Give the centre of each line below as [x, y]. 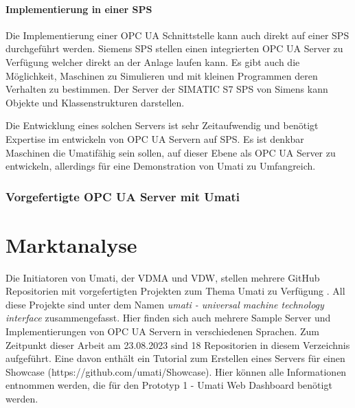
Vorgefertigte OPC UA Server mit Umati [123, 196]
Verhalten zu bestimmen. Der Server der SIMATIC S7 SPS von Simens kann [167, 89]
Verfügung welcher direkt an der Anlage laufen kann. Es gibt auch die [153, 61]
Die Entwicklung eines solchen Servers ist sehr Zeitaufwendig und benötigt [162, 125]
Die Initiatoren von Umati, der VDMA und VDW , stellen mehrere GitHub [163, 277]
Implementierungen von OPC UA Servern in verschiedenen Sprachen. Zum [163, 331]
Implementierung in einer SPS [79, 9]
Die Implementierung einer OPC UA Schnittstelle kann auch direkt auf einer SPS [177, 35]
